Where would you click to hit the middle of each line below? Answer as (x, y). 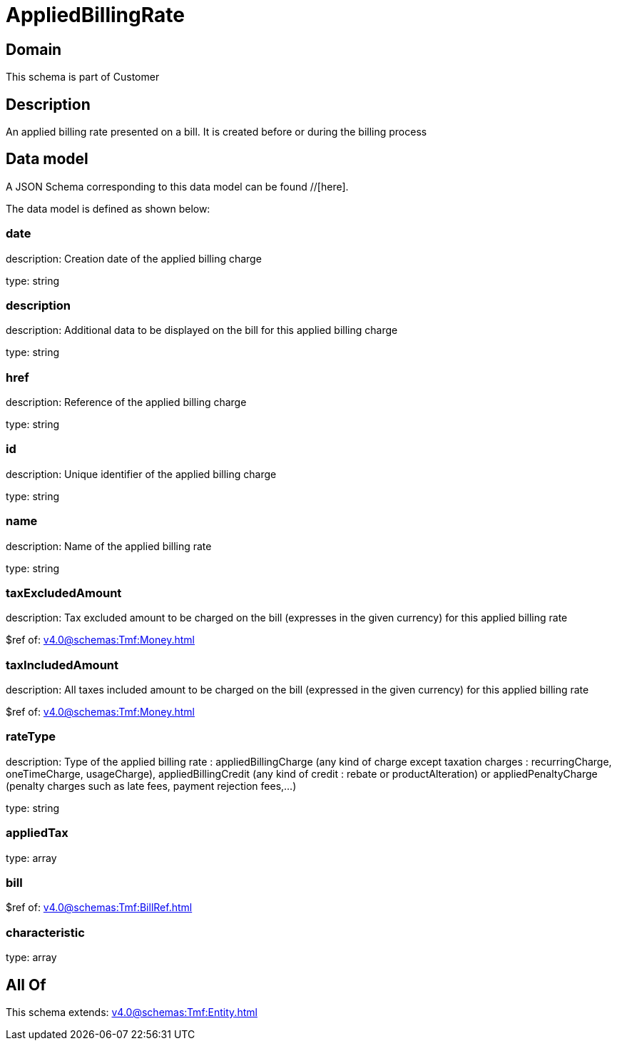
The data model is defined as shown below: (108, 208)
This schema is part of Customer (83, 77)
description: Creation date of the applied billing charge (134, 258)
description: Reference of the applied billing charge (126, 402)
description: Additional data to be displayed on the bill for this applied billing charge (202, 330)
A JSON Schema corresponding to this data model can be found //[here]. (177, 186)
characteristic (45, 932)
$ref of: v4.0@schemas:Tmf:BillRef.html (99, 908)
